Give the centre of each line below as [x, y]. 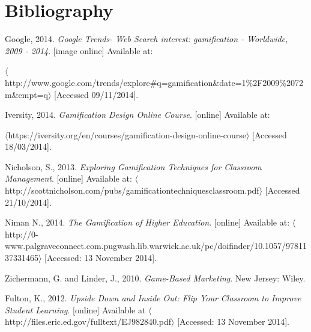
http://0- [22, 234]
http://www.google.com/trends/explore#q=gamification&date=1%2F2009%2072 [154, 82]
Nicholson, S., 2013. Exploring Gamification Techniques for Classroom [133, 166]
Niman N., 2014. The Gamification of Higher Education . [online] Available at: [147, 222]
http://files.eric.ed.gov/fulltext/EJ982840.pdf [88, 321]
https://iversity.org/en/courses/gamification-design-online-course [127, 134]
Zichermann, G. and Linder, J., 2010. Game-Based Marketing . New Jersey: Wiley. [155, 278]
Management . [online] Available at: [68, 178]
